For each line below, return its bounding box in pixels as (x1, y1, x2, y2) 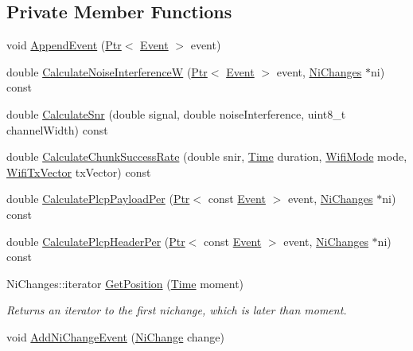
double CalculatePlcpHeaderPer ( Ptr (6, 232, 185, 249)
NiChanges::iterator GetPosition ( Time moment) (6, 275, 244, 291)
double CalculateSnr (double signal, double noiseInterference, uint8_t (6, 105, 346, 122)
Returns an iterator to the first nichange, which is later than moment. (6, 302, 347, 318)
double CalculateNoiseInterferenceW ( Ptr (6, 63, 208, 80)
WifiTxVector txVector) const (6, 163, 151, 180)
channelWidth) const (6, 121, 108, 138)
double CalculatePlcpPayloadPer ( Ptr (6, 190, 190, 207)
